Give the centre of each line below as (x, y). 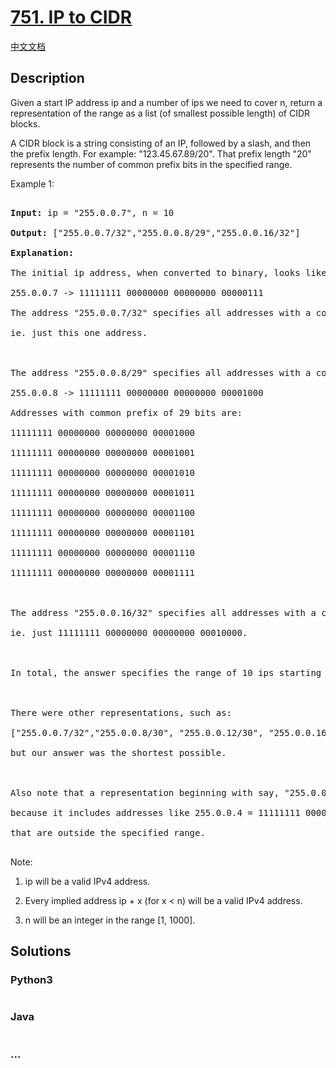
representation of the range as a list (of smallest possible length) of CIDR (160, 113)
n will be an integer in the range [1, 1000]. (110, 920)
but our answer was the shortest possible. (118, 752)
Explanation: (42, 252)
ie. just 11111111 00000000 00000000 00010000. (129, 632)
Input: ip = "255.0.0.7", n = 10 (92, 212)
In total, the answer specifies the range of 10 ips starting (166, 672)
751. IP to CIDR (71, 17)
